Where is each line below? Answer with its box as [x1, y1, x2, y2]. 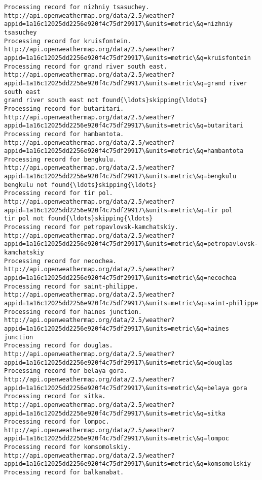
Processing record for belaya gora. [4, 367, 128, 375]
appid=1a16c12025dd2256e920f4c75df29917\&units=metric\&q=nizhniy [4, 20, 233, 28]
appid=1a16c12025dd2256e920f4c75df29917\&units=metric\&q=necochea [4, 274, 237, 281]
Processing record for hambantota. [4, 130, 124, 138]
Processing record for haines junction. [4, 308, 142, 315]
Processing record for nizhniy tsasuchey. [4, 4, 149, 11]
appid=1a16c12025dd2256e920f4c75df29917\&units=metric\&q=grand [4, 79, 226, 87]
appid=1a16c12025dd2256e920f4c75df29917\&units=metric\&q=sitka [4, 409, 226, 417]
